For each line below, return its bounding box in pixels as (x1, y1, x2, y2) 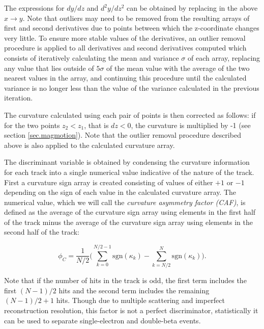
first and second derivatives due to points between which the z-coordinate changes (4, 22, 259, 33)
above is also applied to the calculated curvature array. (4, 139, 175, 150)
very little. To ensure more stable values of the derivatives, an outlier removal (4, 32, 246, 43)
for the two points (4, 119, 60, 130)
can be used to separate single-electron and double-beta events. (4, 315, 201, 325)
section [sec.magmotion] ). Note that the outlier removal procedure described (4, 130, 241, 140)
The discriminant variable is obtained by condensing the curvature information (4, 157, 250, 167)
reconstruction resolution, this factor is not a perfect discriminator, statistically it (4, 305, 258, 315)
